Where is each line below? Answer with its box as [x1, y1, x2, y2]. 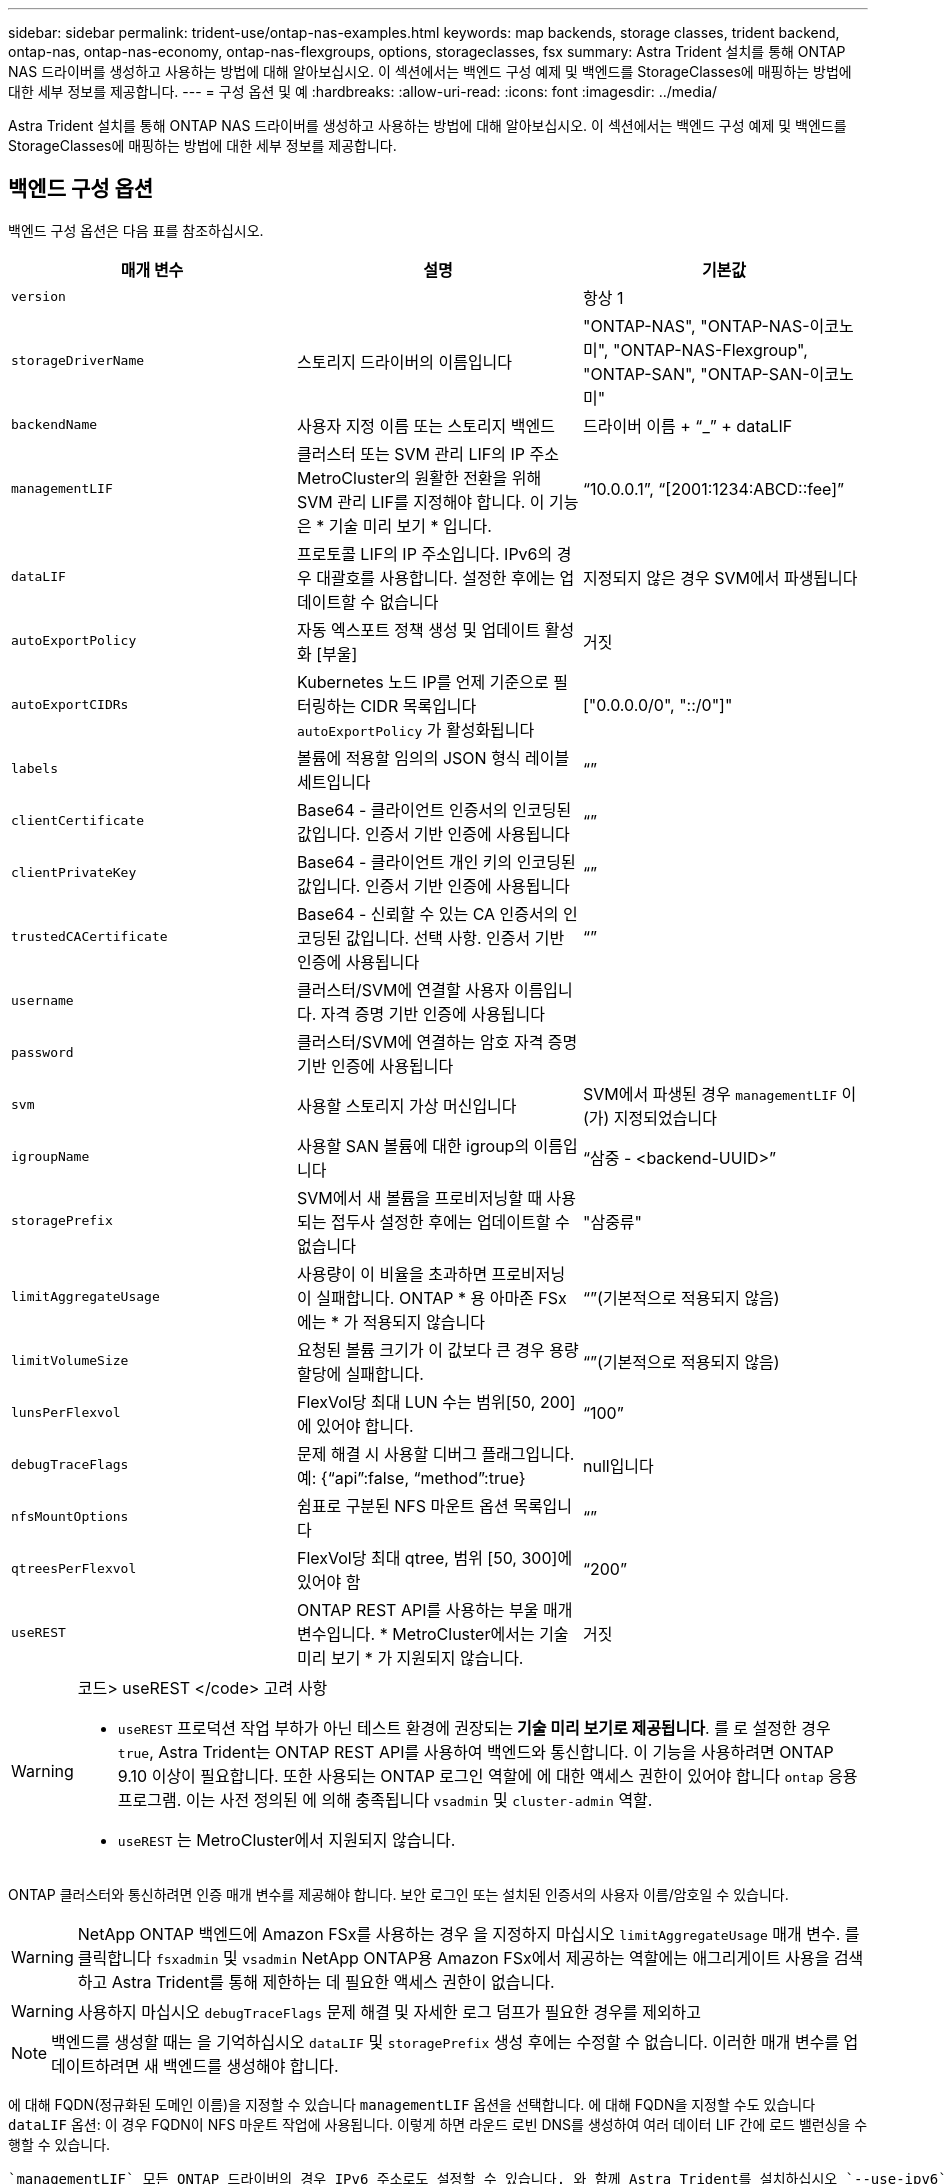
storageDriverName [11, 353, 145, 369]
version [11, 289, 66, 305]
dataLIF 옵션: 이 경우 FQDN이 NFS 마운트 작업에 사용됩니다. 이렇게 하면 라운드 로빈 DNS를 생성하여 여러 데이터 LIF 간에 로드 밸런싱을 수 [8, 2115, 868, 2133]
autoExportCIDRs [11, 697, 129, 713]
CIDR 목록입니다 [360, 695, 477, 716]
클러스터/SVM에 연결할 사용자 [296, 979, 510, 1000]
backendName [11, 417, 98, 433]
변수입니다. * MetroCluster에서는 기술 [296, 1623, 569, 1644]
